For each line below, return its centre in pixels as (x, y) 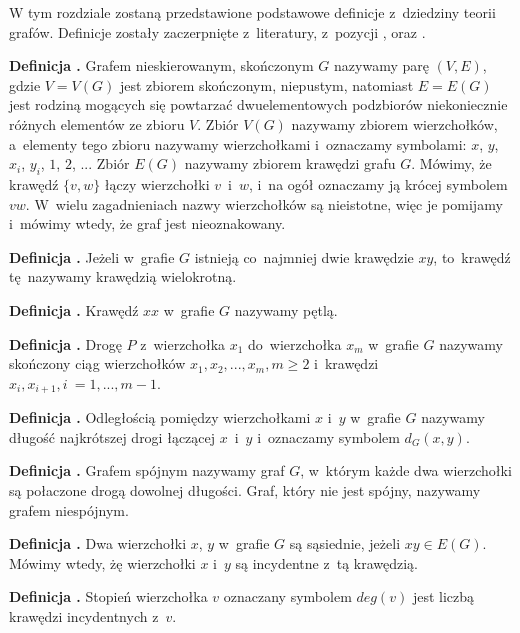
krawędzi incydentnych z (84, 615)
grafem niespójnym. (69, 509)
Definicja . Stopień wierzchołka (108, 596)
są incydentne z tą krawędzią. (326, 562)
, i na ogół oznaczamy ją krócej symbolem (378, 183)
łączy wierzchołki (157, 183)
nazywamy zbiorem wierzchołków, (394, 123)
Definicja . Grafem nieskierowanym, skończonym (161, 65)
